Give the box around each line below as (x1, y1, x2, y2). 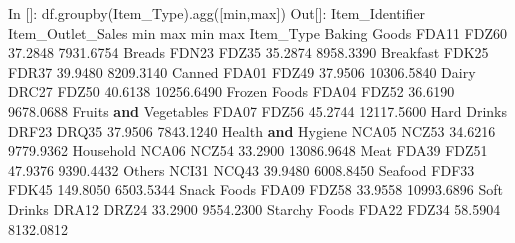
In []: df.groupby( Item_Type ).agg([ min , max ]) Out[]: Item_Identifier (8, 3, 426, 23)
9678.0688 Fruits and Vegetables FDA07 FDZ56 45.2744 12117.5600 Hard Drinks (8, 100, 508, 121)
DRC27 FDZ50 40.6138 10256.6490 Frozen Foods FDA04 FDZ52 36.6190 (8, 81, 455, 102)
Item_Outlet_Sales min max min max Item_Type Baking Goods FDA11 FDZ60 (8, 22, 507, 43)
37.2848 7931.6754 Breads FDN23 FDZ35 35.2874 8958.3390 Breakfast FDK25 (8, 42, 489, 63)
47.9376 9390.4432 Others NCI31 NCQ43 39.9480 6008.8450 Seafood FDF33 (8, 159, 475, 180)
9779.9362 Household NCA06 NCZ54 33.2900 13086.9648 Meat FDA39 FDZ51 (8, 140, 488, 161)
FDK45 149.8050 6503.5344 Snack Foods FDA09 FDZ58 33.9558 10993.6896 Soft (8, 179, 504, 200)
